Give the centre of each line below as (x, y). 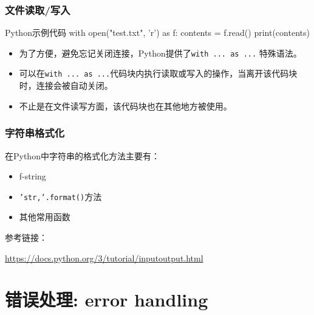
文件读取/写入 (38, 9)
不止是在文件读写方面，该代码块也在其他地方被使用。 (125, 106)
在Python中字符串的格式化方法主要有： (82, 155)
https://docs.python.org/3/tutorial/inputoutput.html (104, 258)
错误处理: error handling (107, 299)
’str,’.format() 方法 (60, 196)
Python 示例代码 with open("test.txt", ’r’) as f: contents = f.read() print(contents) (157, 33)
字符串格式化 (35, 133)
